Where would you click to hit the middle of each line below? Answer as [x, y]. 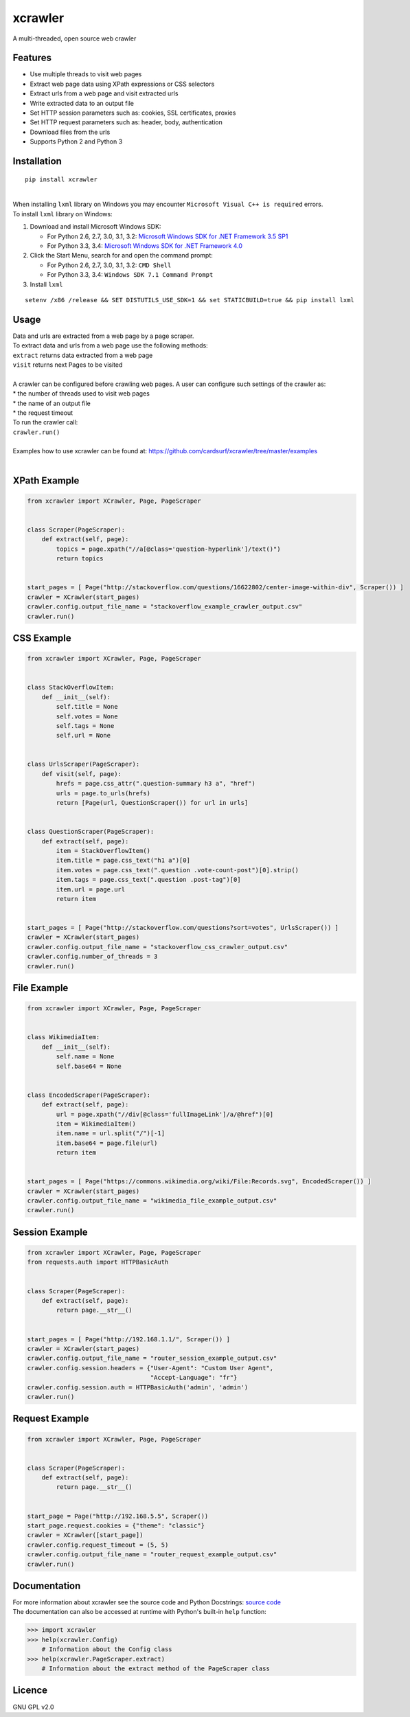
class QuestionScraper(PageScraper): [91, 832]
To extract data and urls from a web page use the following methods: [111, 345]
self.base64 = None [89, 1066]
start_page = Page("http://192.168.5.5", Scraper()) [118, 1516]
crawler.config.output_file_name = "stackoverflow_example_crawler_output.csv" [165, 607]
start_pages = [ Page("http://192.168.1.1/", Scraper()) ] [128, 1339]
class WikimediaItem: [64, 1037]
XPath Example [46, 480]
